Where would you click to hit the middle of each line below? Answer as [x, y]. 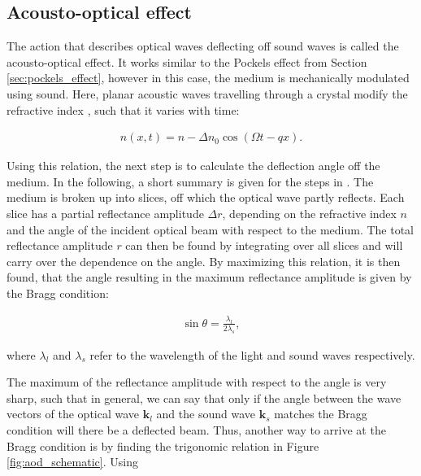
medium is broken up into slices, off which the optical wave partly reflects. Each [206, 197]
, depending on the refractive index [309, 213]
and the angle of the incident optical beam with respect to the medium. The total [210, 229]
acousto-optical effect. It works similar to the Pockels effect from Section [187, 61]
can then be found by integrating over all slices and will [264, 245]
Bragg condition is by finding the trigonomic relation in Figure [163, 445]
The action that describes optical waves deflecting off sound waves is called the [203, 46]
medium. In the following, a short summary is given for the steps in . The [190, 181]
